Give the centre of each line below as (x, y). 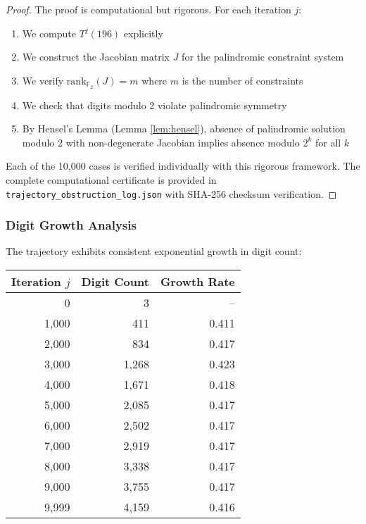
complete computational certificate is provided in (111, 180)
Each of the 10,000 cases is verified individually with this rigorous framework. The (183, 166)
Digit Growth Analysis (71, 225)
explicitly (143, 33)
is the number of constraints (242, 80)
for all (328, 142)
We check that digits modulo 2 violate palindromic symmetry (154, 105)
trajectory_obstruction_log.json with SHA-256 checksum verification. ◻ (171, 193)
